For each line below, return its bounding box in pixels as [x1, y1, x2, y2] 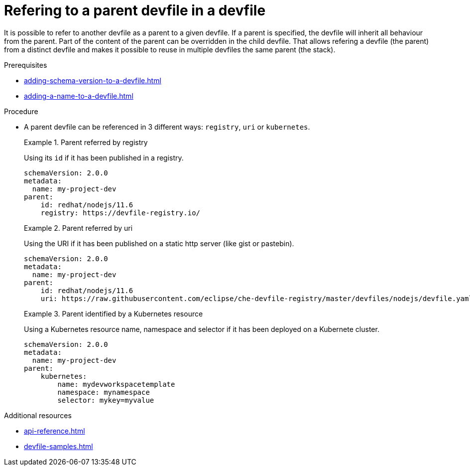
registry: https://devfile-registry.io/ [40, 208, 201, 217]
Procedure [4, 107, 38, 116]
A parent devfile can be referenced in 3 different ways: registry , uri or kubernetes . [24, 122, 310, 131]
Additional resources [4, 411, 72, 420]
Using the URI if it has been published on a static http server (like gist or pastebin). [24, 239, 294, 248]
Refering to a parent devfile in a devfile [4, 2, 266, 19]
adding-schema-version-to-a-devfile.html [24, 76, 161, 85]
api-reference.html [24, 426, 85, 435]
